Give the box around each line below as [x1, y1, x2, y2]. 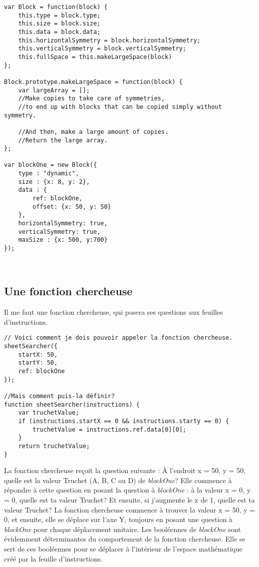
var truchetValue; [18, 409, 79, 417]
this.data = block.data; [18, 28, 101, 35]
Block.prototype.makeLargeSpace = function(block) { [4, 78, 183, 85]
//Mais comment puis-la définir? [4, 392, 115, 400]
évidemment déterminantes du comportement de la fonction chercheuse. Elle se [4, 534, 246, 544]
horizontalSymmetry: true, [18, 220, 108, 227]
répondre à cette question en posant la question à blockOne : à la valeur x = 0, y [4, 485, 251, 495]
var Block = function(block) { [4, 3, 108, 10]
